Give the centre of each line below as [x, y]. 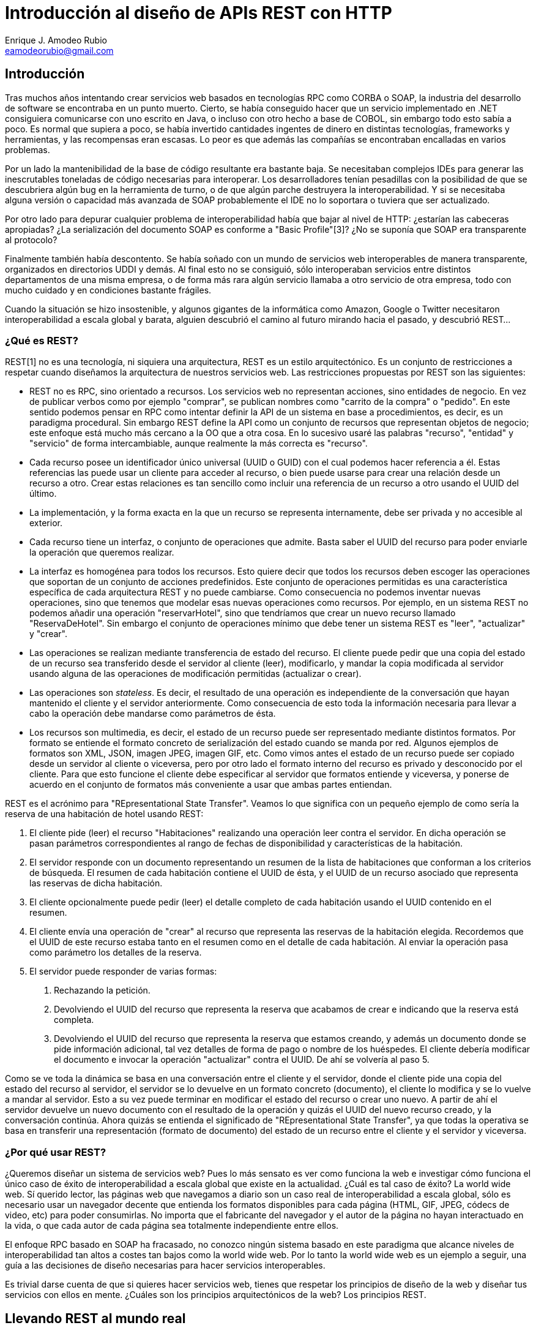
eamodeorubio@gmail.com [59, 50]
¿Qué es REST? [42, 340]
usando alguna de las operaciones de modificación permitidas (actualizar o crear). [195, 674]
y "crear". [48, 634]
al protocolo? [31, 240]
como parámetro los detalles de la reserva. [116, 953]
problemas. [28, 149]
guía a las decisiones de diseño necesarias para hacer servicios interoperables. [165, 1266]
